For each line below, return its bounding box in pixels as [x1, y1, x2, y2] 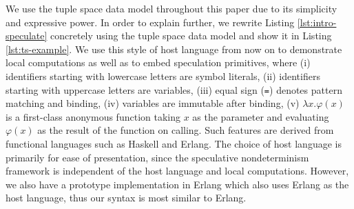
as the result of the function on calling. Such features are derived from [37, 123, 334, 137]
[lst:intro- [297, 14, 337, 29]
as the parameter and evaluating [192, 109, 329, 123]
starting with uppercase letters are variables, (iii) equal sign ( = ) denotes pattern [6, 82, 342, 97]
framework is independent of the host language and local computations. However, [6, 163, 349, 178]
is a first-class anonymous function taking [6, 109, 180, 123]
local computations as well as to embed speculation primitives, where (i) [6, 55, 311, 70]
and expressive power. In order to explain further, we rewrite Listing [6, 14, 295, 29]
